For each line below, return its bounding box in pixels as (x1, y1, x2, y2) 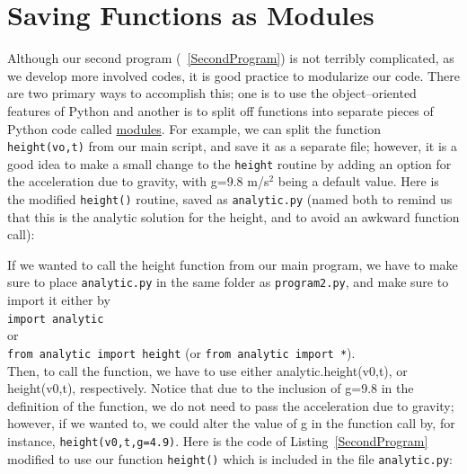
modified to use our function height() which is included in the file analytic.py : (7, 449, 453, 468)
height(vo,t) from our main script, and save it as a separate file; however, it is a (7, 137, 457, 156)
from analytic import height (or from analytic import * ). (7, 343, 356, 362)
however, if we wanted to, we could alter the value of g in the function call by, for (7, 414, 455, 433)
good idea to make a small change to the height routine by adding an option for (7, 154, 452, 173)
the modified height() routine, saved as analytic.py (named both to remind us (7, 190, 453, 208)
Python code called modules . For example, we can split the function (7, 119, 381, 138)
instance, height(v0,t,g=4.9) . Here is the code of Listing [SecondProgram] (7, 431, 428, 450)
